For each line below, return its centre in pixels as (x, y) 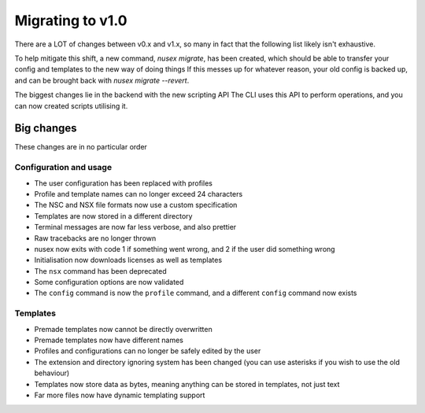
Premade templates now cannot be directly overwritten (123, 329)
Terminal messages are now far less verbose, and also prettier (135, 227)
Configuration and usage (63, 168)
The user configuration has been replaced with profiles (123, 183)
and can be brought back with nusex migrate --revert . (102, 80)
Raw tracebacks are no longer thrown (95, 238)
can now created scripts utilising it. (71, 105)
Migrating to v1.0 (71, 20)
